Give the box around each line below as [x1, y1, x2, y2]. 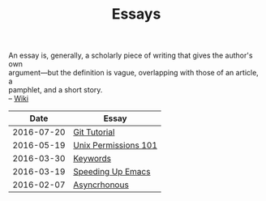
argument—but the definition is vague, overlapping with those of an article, [8, 68, 260, 78]
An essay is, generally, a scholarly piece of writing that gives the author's [8, 50, 253, 61]
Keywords [72, 153, 112, 165]
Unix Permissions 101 [72, 139, 158, 151]
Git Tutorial [72, 126, 115, 138]
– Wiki [8, 94, 29, 104]
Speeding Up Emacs [72, 166, 151, 177]
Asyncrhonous [72, 179, 130, 190]
